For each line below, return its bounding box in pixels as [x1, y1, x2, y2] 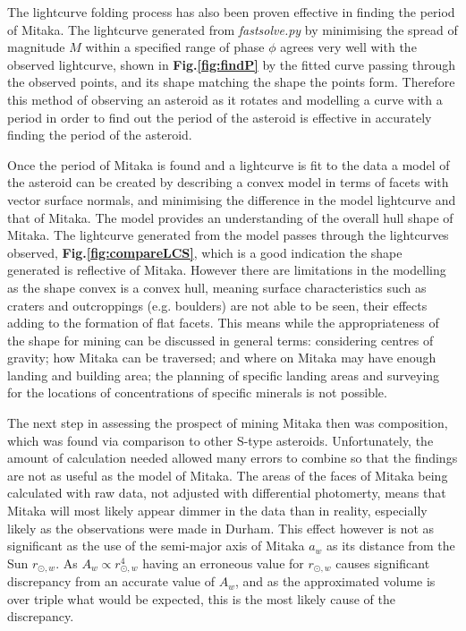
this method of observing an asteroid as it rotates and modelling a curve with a [7, 90, 443, 108]
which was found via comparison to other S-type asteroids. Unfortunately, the [7, 431, 434, 449]
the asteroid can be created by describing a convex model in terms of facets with [7, 173, 449, 192]
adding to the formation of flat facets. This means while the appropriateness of [7, 313, 439, 332]
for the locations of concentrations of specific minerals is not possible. [7, 383, 387, 402]
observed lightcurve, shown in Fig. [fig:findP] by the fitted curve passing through [7, 55, 456, 73]
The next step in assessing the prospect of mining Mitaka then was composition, [7, 414, 448, 432]
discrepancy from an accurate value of [7, 572, 215, 591]
